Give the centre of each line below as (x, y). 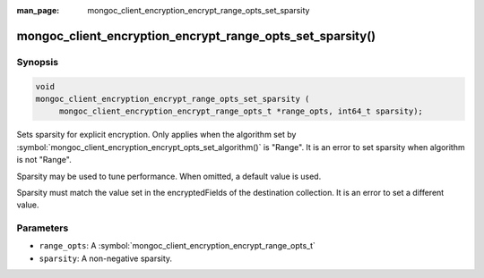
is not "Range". (44, 160)
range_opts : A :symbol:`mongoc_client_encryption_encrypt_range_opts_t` (177, 246)
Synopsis (37, 62)
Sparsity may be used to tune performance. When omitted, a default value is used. (169, 176)
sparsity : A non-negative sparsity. (106, 258)
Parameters (43, 228)
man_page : (38, 10)
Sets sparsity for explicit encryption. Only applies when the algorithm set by (156, 135)
